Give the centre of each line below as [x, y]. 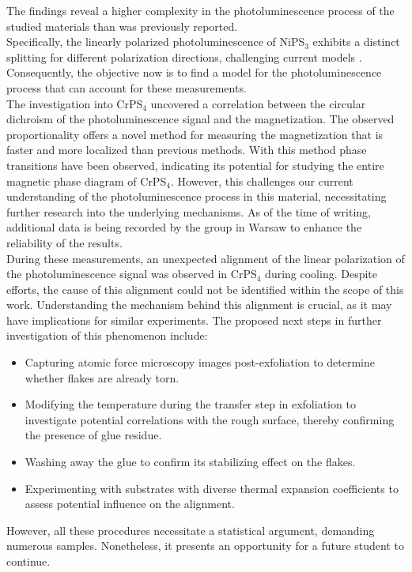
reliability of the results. [64, 242]
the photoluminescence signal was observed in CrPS [132, 274]
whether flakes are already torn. [102, 377]
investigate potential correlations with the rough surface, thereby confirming [210, 419]
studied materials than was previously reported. [122, 26]
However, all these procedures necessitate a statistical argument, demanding [191, 530]
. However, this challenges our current [262, 181]
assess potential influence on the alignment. [130, 504]
